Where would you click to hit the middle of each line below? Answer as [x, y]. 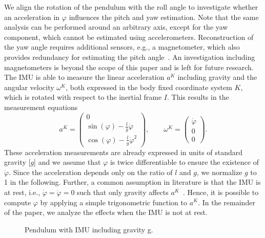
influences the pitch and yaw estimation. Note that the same [164, 17]
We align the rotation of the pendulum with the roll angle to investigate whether [131, 7]
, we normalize [220, 172]
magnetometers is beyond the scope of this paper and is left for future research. [129, 67]
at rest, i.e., [22, 192]
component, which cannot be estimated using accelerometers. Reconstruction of [129, 37]
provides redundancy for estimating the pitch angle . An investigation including [130, 57]
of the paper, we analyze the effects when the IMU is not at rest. [106, 212]
